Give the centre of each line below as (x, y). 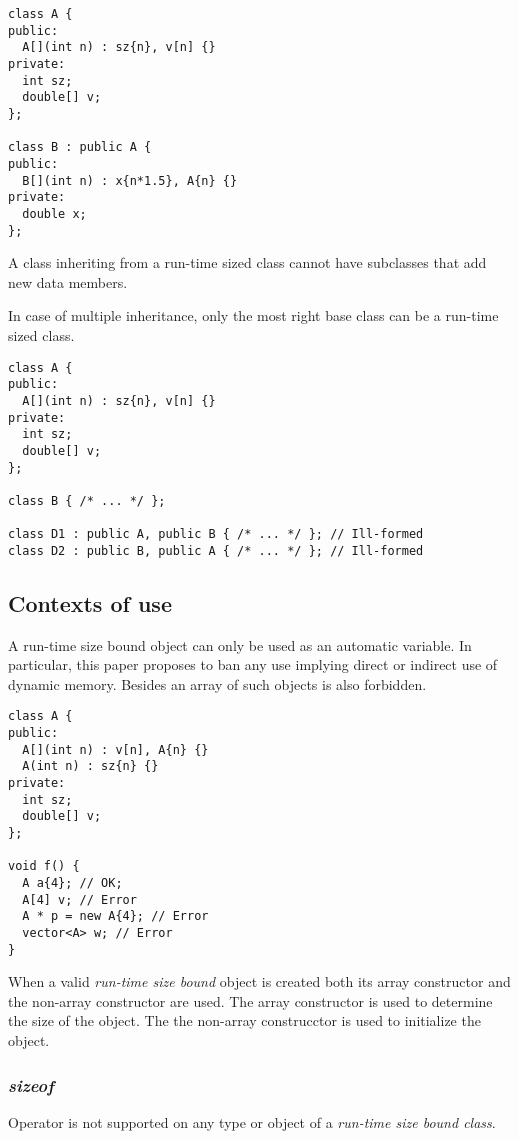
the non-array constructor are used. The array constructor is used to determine (250, 1000)
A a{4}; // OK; (72, 882)
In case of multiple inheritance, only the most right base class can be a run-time (253, 315)
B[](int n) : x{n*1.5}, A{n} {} (130, 180)
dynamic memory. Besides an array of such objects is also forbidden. (217, 683)
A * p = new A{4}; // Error (115, 916)
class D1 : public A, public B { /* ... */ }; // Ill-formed (216, 534)
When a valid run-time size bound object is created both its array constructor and (259, 981)
